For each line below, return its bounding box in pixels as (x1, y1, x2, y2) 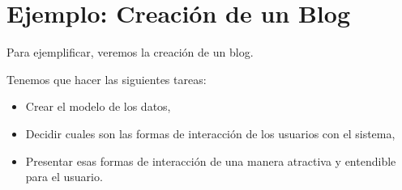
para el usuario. (25, 168, 103, 185)
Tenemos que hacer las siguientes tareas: (6, 70, 207, 87)
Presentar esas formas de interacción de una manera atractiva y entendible (25, 152, 396, 169)
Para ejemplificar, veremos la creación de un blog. (6, 44, 254, 61)
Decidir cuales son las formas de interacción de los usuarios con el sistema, (25, 125, 396, 141)
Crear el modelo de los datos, (25, 98, 171, 115)
